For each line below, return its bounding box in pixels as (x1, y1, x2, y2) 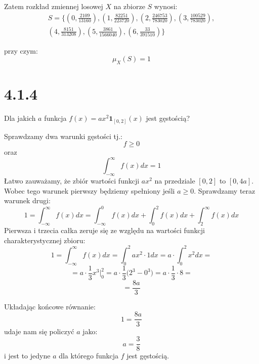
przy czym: (4, 45, 38, 56)
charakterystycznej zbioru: (4, 235, 85, 245)
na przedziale (154, 175, 195, 186)
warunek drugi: (4, 195, 51, 206)
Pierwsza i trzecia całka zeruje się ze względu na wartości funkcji (4, 225, 205, 236)
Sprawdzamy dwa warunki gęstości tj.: (4, 130, 122, 141)
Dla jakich (4, 113, 36, 123)
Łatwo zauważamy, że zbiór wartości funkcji (4, 175, 140, 186)
